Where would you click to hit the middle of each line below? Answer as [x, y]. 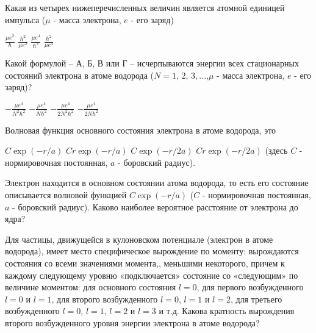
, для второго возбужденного [105, 299]
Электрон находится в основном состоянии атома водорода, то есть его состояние [157, 183]
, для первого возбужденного [250, 287]
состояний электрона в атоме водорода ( [80, 75]
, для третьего [256, 299]
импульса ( [25, 19]
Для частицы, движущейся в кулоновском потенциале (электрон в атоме [139, 239]
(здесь [276, 150]
